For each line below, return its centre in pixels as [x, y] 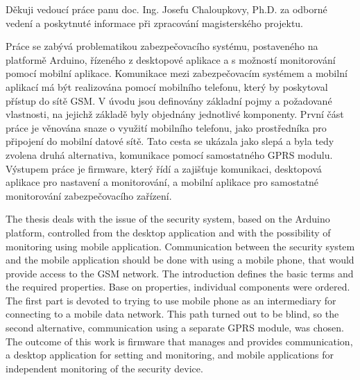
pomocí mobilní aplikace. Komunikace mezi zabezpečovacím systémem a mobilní [177, 73]
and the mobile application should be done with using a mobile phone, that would [180, 260]
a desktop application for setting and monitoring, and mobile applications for [170, 355]
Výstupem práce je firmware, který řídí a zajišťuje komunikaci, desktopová [164, 168]
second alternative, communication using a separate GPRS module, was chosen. [175, 328]
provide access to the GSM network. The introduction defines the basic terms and [180, 273]
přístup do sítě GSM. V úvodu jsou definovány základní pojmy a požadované [169, 100]
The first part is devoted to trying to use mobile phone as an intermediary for [171, 300]
